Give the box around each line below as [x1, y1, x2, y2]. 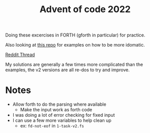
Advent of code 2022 [40, 4, 131, 15]
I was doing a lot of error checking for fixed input [12, 112, 115, 118]
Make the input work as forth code [20, 107, 93, 113]
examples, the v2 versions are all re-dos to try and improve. [5, 67, 130, 73]
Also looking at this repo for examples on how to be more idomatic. [5, 42, 145, 48]
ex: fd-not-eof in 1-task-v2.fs [20, 123, 85, 129]
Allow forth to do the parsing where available [12, 101, 106, 107]
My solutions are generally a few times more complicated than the [5, 62, 143, 68]
